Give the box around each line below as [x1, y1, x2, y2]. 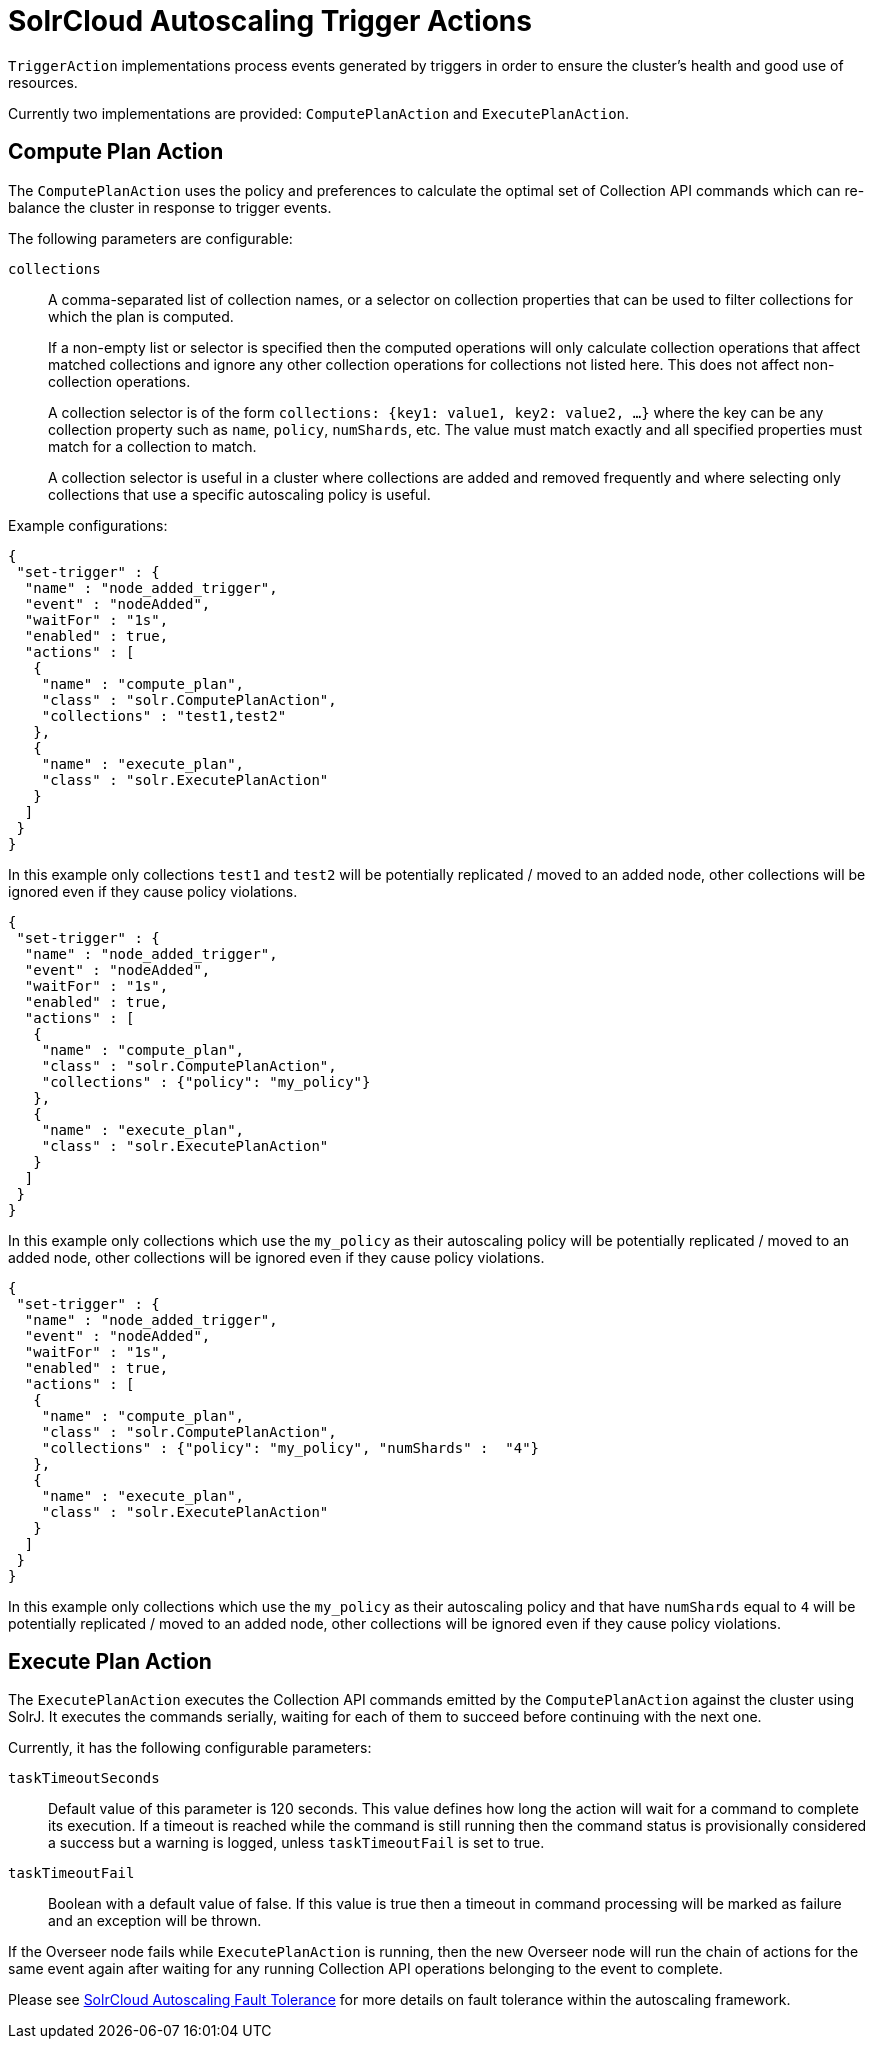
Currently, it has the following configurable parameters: [8, 1739, 372, 1757]
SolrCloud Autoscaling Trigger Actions [8, 4, 532, 38]
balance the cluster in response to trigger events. [8, 198, 332, 216]
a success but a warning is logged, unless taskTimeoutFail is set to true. [48, 1834, 545, 1852]
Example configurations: [8, 516, 168, 534]
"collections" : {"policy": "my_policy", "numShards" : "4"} [41, 1439, 540, 1456]
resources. [8, 73, 78, 91]
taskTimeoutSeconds [8, 1770, 160, 1787]
